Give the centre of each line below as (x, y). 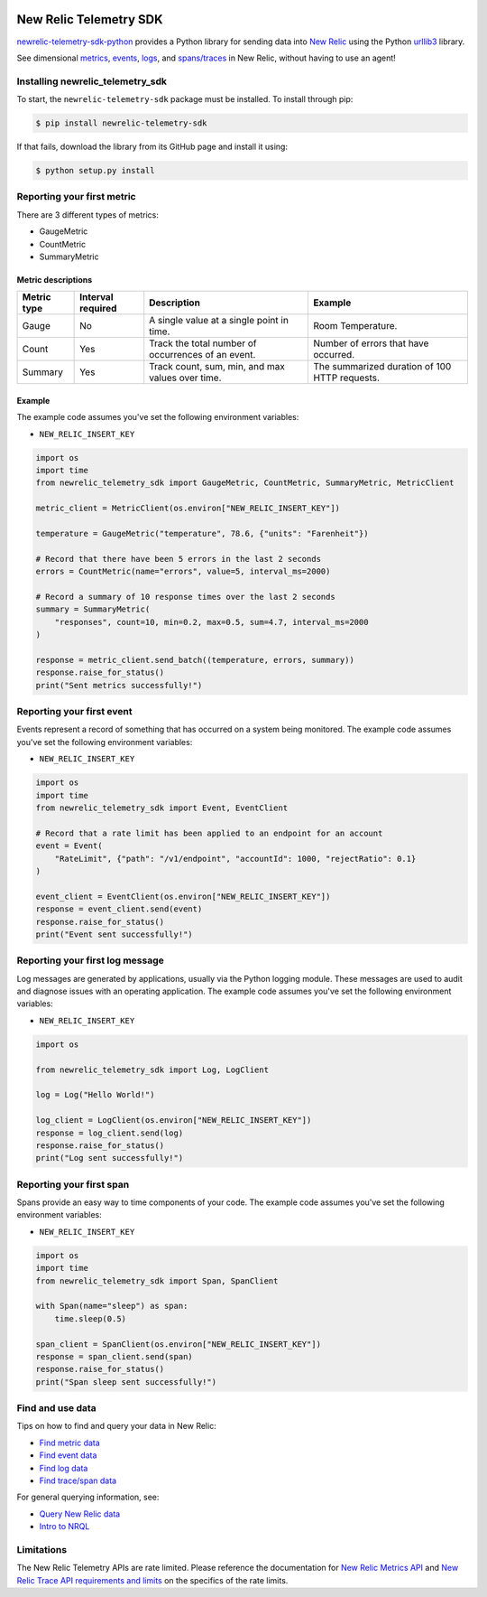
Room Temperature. (355, 326)
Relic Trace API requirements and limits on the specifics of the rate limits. (152, 1580)
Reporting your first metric (76, 197)
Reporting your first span (73, 1184)
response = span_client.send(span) (114, 1356)
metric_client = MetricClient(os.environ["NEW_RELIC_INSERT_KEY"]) (188, 509)
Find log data (64, 1468)
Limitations (42, 1549)
